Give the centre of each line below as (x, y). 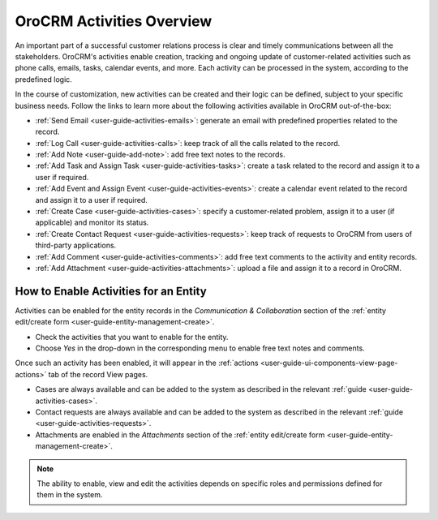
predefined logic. (43, 79)
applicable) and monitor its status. (92, 222)
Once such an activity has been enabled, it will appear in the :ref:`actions (137, 363)
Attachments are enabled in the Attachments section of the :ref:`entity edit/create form (180, 435)
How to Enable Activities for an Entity (111, 291)
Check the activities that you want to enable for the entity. (132, 337)
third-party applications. (76, 245)
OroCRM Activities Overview (114, 21)
